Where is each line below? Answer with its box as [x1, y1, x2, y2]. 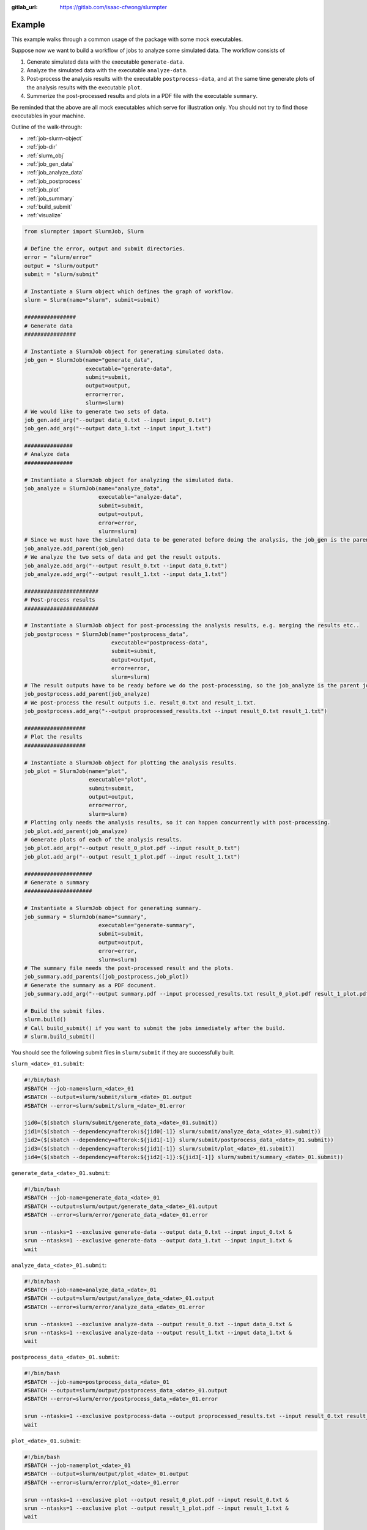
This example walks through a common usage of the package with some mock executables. [11, 35, 243, 43]
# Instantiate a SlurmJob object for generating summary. [24, 905, 202, 912]
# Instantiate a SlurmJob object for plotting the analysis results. [24, 759, 237, 766]
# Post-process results [24, 597, 96, 603]
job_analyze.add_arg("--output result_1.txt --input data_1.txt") [24, 570, 228, 578]
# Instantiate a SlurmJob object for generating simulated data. [24, 348, 224, 355]
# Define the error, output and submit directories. [24, 245, 186, 252]
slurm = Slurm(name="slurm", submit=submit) [24, 297, 160, 304]
